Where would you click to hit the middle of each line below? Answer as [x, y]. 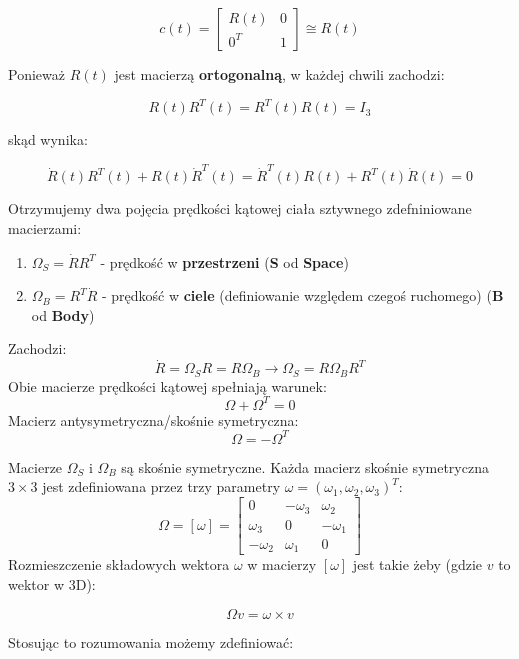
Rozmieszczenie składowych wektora [119, 564]
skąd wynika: [48, 139]
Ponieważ [36, 74]
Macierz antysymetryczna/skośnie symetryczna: [153, 419]
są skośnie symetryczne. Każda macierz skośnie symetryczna [305, 466]
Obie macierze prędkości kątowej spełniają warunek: [167, 385]
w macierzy [282, 564]
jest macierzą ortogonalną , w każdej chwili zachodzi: [279, 74]
